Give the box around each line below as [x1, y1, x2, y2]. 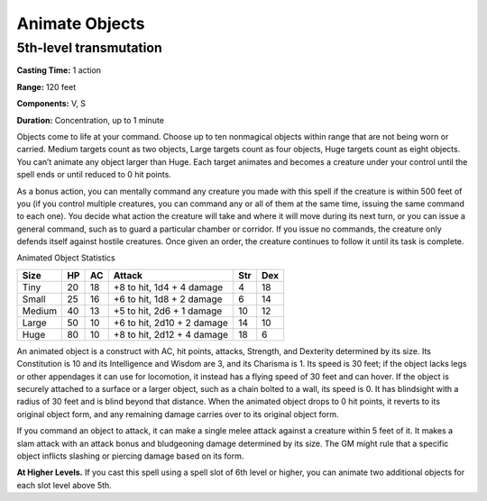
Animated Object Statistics [16, 252, 116, 263]
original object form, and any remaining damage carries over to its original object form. [16, 408, 339, 419]
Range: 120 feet [16, 81, 77, 92]
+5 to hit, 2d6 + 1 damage [113, 305, 223, 317]
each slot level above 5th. [16, 479, 112, 490]
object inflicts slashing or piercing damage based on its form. [16, 451, 244, 461]
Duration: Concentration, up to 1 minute [16, 114, 164, 125]
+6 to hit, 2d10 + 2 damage [113, 316, 229, 329]
